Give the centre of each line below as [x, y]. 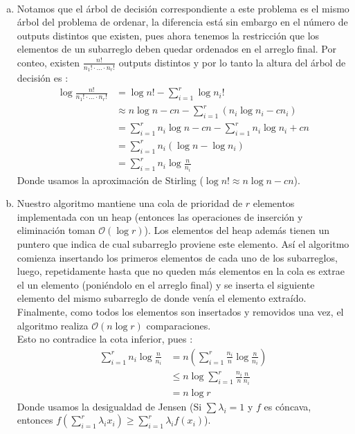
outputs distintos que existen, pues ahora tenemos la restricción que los [168, 35]
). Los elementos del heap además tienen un [237, 230]
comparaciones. [179, 325]
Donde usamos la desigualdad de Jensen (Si [109, 406]
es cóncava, [288, 406]
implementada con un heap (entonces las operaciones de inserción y [160, 216]
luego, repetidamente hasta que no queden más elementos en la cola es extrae [181, 271]
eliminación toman [56, 230]
